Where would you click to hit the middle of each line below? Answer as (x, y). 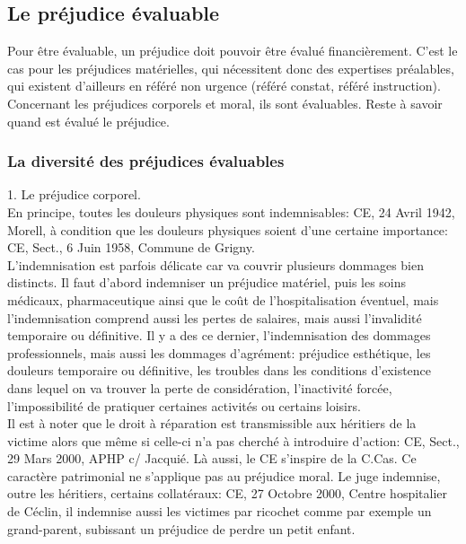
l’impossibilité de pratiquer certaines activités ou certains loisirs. (184, 405)
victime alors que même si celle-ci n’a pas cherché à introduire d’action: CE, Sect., (233, 440)
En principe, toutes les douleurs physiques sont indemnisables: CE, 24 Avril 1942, (231, 211)
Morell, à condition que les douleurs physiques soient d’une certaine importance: (228, 229)
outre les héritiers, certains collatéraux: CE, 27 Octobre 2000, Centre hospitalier (228, 493)
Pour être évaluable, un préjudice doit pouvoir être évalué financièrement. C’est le (233, 51)
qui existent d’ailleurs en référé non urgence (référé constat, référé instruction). (224, 86)
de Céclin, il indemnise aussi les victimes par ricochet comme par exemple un (220, 511)
